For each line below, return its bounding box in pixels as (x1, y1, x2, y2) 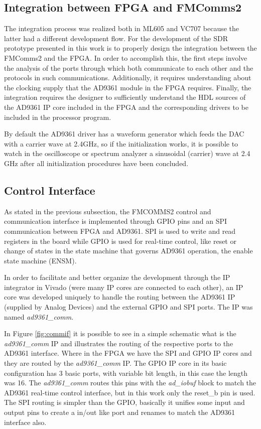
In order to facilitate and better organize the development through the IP (4, 272, 230, 282)
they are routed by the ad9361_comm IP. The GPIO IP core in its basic (4, 358, 227, 368)
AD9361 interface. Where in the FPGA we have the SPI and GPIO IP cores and (4, 348, 252, 358)
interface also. (4, 416, 47, 427)
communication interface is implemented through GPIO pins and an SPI (4, 216, 227, 226)
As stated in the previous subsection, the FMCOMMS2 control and (4, 206, 211, 216)
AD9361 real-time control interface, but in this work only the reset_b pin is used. (4, 387, 255, 397)
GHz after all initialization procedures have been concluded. (4, 158, 189, 168)
